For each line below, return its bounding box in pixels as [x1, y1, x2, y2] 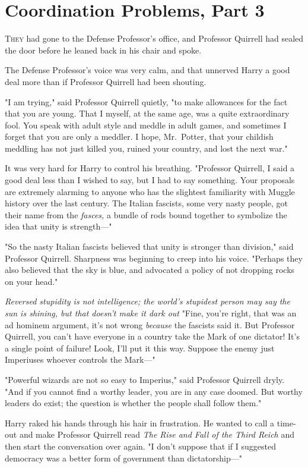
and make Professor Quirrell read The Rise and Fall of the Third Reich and [19, 428, 294, 441]
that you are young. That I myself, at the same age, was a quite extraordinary [5, 107, 290, 120]
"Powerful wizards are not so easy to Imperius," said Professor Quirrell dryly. [5, 373, 285, 385]
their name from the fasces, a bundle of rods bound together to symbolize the [5, 208, 287, 221]
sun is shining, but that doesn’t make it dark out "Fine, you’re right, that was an [5, 307, 297, 319]
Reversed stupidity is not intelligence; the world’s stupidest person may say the [5, 295, 290, 307]
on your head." [5, 275, 58, 287]
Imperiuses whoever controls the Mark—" [5, 353, 155, 366]
